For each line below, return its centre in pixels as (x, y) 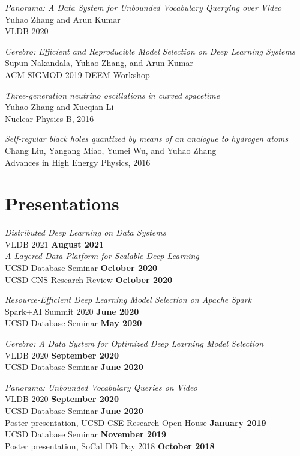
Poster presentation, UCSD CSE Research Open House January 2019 (136, 422)
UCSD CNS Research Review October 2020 (89, 279)
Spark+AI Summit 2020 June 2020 (72, 311)
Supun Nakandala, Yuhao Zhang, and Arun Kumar (99, 63)
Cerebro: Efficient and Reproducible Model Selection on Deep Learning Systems (150, 51)
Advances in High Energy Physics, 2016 (78, 162)
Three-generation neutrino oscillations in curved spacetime (112, 95)
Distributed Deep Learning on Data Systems (85, 232)
